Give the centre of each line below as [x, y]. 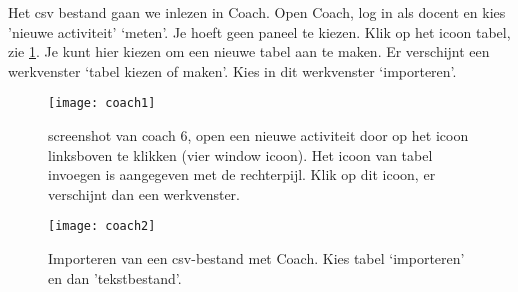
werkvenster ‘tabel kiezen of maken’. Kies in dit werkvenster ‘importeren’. [232, 70]
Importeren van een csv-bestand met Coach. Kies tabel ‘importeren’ [256, 258]
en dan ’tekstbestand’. [115, 277]
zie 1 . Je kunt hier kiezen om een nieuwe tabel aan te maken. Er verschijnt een [249, 51]
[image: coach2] [102, 226]
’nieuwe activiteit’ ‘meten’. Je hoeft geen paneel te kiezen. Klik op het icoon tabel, [259, 31]
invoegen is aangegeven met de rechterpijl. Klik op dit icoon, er [242, 174]
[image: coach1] [102, 103]
